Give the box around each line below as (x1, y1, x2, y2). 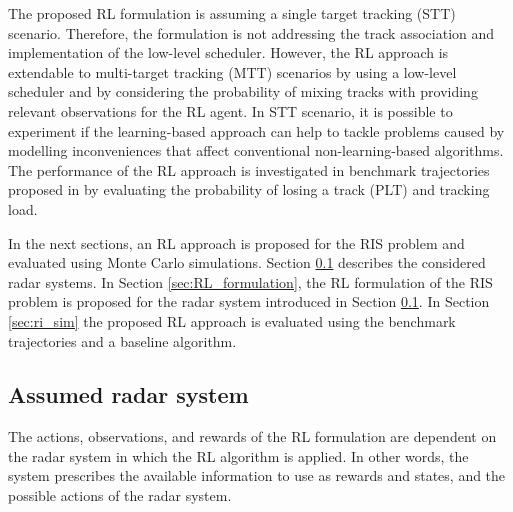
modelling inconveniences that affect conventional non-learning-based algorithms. (8, 140, 504, 161)
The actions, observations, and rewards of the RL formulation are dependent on (8, 426, 497, 447)
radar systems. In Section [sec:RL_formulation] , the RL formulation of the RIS (8, 271, 493, 292)
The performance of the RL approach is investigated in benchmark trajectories (8, 159, 490, 180)
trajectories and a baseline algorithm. (8, 330, 237, 351)
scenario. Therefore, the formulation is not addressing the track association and (8, 22, 495, 43)
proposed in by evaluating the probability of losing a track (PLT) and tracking (8, 179, 490, 200)
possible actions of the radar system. (8, 485, 232, 506)
